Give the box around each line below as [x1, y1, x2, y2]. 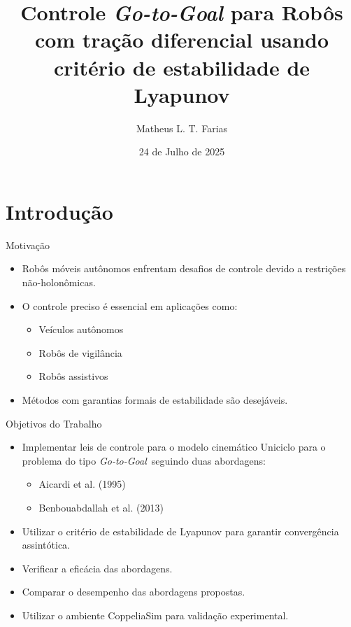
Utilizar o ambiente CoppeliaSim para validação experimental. [22, 607, 289, 622]
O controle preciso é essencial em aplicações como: [22, 298, 238, 313]
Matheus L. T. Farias [136, 120, 228, 135]
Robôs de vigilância [38, 345, 122, 360]
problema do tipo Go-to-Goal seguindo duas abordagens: [22, 453, 266, 467]
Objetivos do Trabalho [6, 416, 102, 430]
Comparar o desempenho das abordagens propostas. [22, 584, 245, 599]
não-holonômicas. [22, 275, 96, 289]
